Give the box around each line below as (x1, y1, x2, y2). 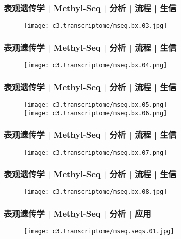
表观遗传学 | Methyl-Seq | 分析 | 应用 (4, 207, 151, 219)
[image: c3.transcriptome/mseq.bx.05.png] (24, 101, 167, 108)
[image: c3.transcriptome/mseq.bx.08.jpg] (24, 188, 167, 196)
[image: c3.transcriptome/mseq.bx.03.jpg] (24, 22, 167, 30)
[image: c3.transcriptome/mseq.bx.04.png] (24, 62, 167, 69)
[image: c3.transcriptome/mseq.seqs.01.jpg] (24, 228, 174, 235)
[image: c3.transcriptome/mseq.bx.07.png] (24, 149, 167, 156)
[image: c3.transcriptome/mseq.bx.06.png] (24, 109, 167, 117)
